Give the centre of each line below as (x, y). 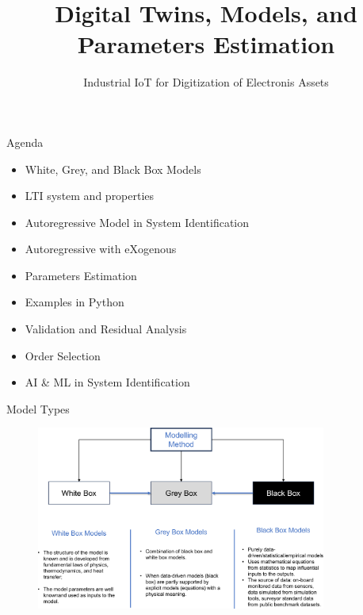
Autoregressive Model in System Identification (137, 222)
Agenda (25, 142)
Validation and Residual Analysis (106, 329)
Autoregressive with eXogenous (101, 249)
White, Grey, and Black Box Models (113, 169)
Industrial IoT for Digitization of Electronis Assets (206, 82)
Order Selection (63, 355)
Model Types (38, 408)
